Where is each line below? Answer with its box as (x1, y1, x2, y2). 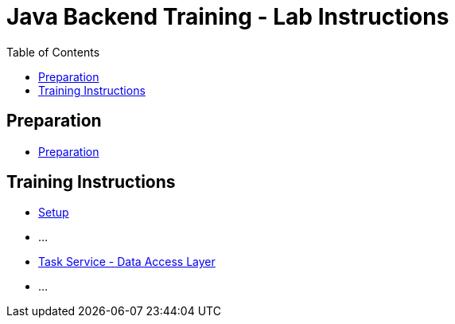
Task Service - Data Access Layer (38, 255, 216, 269)
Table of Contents (6, 45, 100, 59)
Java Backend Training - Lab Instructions (6, 3, 449, 30)
